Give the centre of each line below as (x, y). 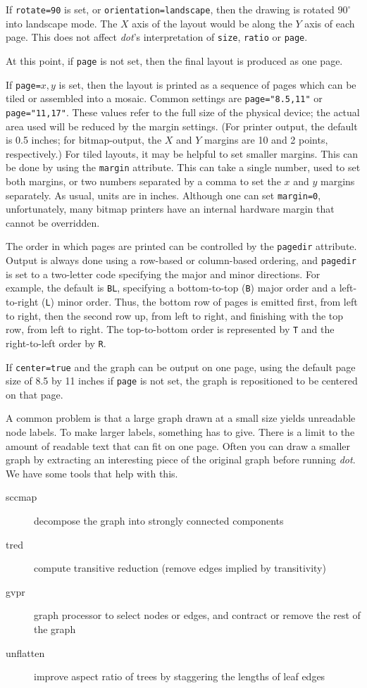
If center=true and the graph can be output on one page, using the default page (181, 367)
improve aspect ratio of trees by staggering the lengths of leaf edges (180, 676)
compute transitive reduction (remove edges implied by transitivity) (180, 568)
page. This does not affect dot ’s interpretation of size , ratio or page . (157, 37)
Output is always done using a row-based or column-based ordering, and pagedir (181, 260)
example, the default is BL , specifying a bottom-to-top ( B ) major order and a (171, 288)
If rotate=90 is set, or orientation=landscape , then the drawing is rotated (170, 9)
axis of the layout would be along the (212, 23)
